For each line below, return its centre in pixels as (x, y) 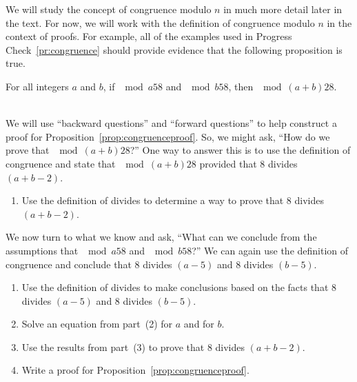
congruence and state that (61, 163)
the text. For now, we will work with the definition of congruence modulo (160, 22)
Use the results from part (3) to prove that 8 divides (133, 346)
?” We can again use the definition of (270, 250)
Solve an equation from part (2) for (97, 324)
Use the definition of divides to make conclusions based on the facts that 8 (179, 287)
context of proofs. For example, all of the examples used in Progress (149, 36)
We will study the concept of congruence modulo (109, 9)
